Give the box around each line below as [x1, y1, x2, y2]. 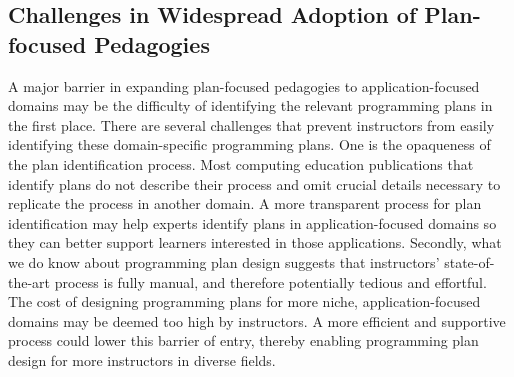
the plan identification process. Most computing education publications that [8, 153, 474, 174]
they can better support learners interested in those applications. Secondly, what [8, 232, 502, 253]
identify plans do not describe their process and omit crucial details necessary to [8, 173, 501, 194]
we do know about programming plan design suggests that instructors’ [8, 251, 440, 272]
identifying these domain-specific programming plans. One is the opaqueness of [8, 134, 491, 155]
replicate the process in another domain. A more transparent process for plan [8, 193, 482, 214]
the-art [8, 271, 51, 292]
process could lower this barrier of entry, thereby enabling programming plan [8, 330, 479, 351]
